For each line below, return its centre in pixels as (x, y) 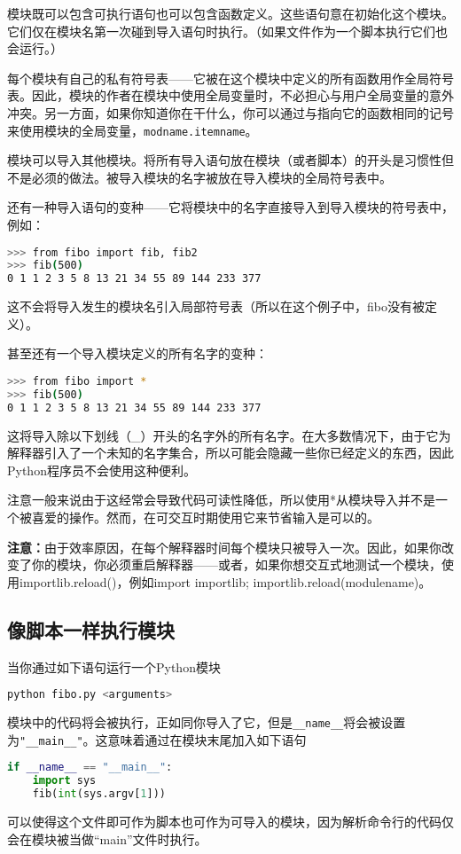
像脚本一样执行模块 (91, 629)
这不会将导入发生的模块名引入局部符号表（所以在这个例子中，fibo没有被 (216, 306)
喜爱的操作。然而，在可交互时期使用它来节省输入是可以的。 (205, 517)
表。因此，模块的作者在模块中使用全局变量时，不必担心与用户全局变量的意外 (230, 95)
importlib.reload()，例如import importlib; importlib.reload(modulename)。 (225, 581)
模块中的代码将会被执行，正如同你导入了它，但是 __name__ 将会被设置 (207, 722)
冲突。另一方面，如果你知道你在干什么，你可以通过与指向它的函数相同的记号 (230, 112)
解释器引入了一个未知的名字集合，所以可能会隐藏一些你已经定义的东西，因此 (230, 453)
